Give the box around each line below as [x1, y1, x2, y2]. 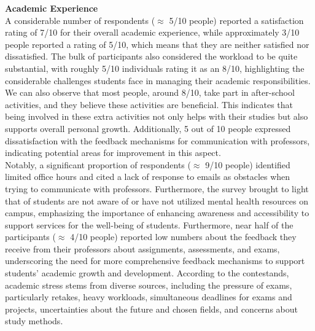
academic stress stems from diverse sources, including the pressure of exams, [5, 278, 292, 291]
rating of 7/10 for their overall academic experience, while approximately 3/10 [5, 26, 300, 39]
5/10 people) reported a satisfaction [169, 14, 304, 26]
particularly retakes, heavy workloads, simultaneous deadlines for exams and [5, 290, 292, 303]
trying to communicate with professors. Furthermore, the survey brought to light [5, 182, 309, 195]
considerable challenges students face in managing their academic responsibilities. [5, 74, 311, 87]
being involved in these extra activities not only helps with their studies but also [5, 110, 308, 123]
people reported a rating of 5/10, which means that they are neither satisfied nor [5, 37, 309, 50]
